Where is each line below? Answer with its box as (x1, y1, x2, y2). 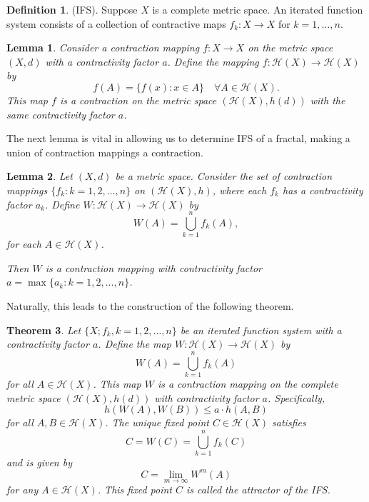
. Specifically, (268, 390, 325, 405)
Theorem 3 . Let (6, 322, 81, 337)
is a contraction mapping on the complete (157, 376, 338, 391)
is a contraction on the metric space (59, 92, 217, 107)
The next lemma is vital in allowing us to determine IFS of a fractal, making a (6, 131, 350, 146)
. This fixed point (97, 482, 172, 497)
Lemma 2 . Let (6, 169, 73, 184)
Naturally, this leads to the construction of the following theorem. (6, 298, 294, 313)
